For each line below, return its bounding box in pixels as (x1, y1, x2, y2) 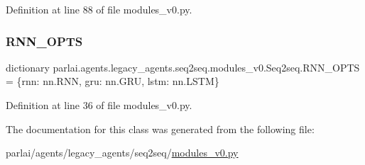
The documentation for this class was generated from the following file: (6, 121, 315, 136)
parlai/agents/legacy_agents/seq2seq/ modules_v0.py (6, 145, 239, 160)
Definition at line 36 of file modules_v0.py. (6, 98, 192, 112)
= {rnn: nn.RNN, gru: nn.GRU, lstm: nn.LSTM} (6, 74, 219, 89)
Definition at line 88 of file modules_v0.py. (6, 2, 192, 16)
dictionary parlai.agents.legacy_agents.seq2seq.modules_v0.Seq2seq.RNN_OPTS (6, 59, 360, 74)
